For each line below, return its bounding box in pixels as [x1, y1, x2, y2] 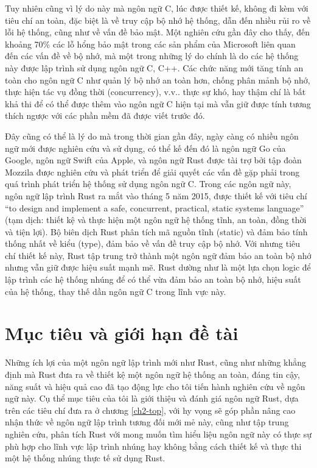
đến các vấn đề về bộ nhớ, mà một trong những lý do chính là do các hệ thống [5, 49, 299, 62]
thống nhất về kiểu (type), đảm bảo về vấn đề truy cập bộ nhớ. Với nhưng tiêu [5, 237, 301, 250]
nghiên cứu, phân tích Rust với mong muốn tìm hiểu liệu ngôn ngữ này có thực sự [5, 427, 312, 440]
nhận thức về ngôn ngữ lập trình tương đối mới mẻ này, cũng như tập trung [5, 416, 289, 428]
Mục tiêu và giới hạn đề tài [5, 321, 239, 346]
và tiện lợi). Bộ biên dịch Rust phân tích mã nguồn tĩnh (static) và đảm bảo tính [5, 225, 308, 238]
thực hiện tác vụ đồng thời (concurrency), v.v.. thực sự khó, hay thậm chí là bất [5, 85, 306, 98]
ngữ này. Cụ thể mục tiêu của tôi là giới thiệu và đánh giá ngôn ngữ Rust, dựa [5, 392, 299, 405]
